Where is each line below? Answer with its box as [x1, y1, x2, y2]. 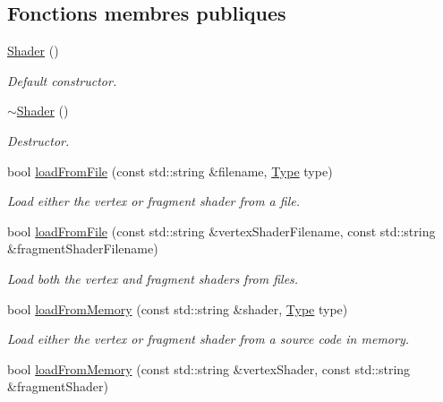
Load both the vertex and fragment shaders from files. [7, 269, 299, 287]
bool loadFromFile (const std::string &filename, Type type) [7, 161, 333, 180]
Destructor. [7, 131, 70, 150]
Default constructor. [7, 71, 117, 90]
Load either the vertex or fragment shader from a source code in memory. [7, 329, 409, 348]
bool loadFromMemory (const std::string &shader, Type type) [7, 299, 348, 318]
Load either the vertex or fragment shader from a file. [7, 192, 300, 210]
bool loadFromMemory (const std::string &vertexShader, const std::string [7, 359, 411, 378]
